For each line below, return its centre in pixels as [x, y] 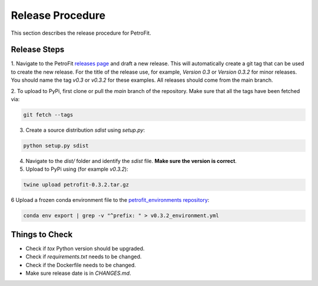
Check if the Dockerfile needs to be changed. [81, 265]
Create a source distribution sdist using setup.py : [85, 130]
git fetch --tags [48, 115]
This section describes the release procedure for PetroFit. [81, 33]
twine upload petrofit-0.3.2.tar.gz [76, 185]
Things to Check [42, 235]
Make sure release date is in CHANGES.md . [78, 273]
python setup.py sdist [56, 145]
